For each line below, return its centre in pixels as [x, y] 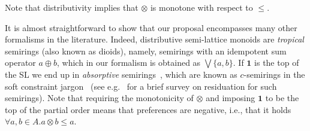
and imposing [231, 98]
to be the [282, 98]
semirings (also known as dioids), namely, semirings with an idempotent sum [146, 51]
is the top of [277, 63]
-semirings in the [274, 74]
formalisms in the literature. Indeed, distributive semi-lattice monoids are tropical [154, 39]
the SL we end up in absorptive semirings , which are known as [121, 74]
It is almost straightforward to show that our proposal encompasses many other [151, 27]
